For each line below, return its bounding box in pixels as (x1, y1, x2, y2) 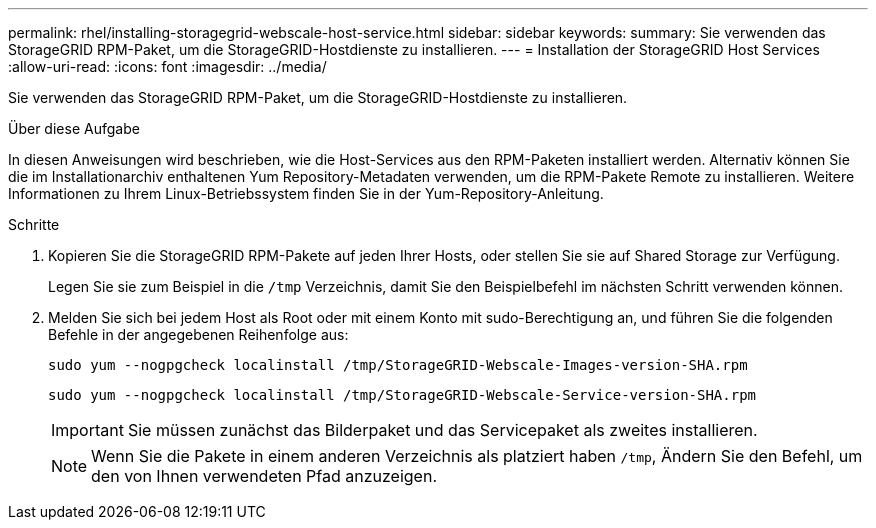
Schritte (8, 216, 60, 233)
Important (51, 420, 124, 440)
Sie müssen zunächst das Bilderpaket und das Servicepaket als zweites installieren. (127, 420, 758, 440)
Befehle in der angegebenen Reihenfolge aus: (48, 326, 349, 343)
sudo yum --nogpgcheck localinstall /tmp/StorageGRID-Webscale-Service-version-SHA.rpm (48, 387, 757, 403)
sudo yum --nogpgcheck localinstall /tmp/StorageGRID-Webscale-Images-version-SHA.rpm (48, 357, 748, 373)
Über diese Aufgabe (8, 120, 140, 137)
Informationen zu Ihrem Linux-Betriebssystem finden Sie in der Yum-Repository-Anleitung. (8, 185, 604, 202)
